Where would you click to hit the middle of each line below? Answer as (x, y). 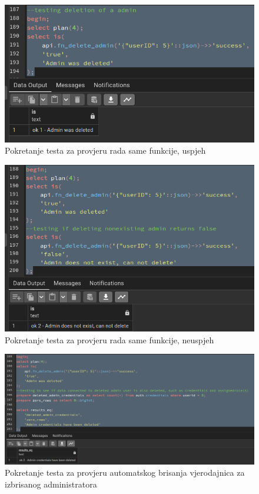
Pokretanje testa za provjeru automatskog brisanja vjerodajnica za (125, 473)
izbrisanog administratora (51, 484)
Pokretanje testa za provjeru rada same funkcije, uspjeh (105, 150)
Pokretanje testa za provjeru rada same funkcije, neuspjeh (109, 339)
